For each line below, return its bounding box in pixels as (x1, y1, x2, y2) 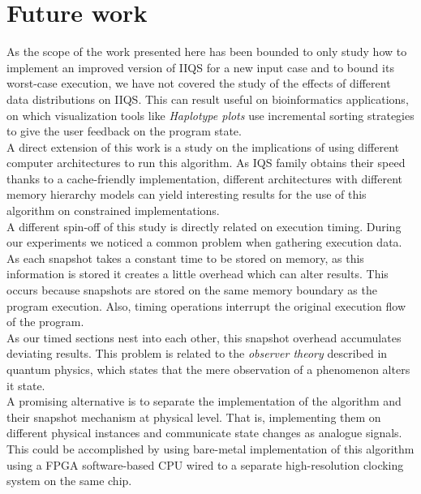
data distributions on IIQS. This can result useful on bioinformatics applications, (6, 90, 409, 107)
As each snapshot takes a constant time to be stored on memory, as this (6, 249, 364, 266)
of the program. (6, 313, 84, 330)
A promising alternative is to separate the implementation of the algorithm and (6, 393, 402, 410)
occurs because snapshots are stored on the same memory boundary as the (6, 281, 377, 299)
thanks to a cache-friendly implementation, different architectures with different (6, 170, 403, 187)
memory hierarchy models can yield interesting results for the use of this (6, 186, 367, 203)
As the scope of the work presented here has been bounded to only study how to (6, 43, 407, 60)
